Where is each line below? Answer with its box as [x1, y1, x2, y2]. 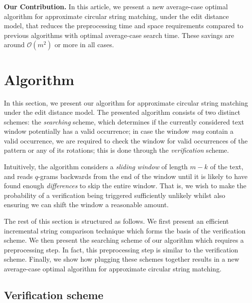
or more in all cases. [54, 39, 114, 50]
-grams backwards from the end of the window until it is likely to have [38, 171, 248, 181]
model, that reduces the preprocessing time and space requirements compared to [4, 20, 243, 31]
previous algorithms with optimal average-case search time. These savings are [4, 30, 234, 40]
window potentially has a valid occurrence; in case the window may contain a [4, 126, 234, 136]
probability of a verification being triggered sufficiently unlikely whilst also [4, 190, 225, 200]
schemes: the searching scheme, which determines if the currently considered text [4, 116, 244, 126]
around [4, 39, 25, 50]
